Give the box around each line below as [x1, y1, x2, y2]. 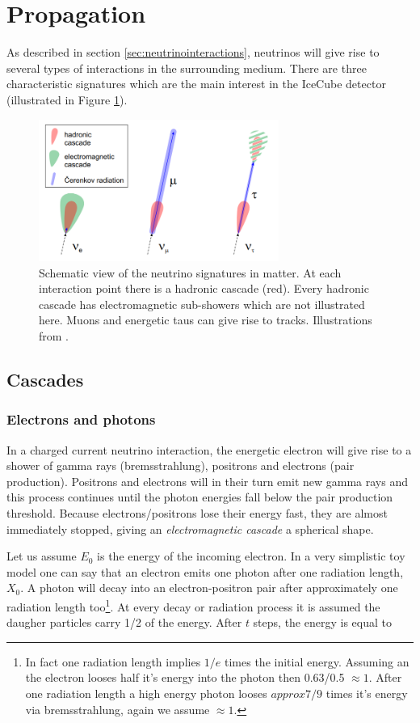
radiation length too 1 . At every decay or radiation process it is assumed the [6, 595, 380, 615]
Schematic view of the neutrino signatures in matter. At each [39, 264, 342, 281]
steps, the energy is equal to [253, 614, 392, 631]
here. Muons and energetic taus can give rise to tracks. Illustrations [39, 311, 372, 328]
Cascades [6, 367, 84, 392]
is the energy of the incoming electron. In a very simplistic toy [97, 548, 405, 564]
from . [39, 328, 69, 345]
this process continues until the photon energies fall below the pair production [6, 488, 393, 505]
